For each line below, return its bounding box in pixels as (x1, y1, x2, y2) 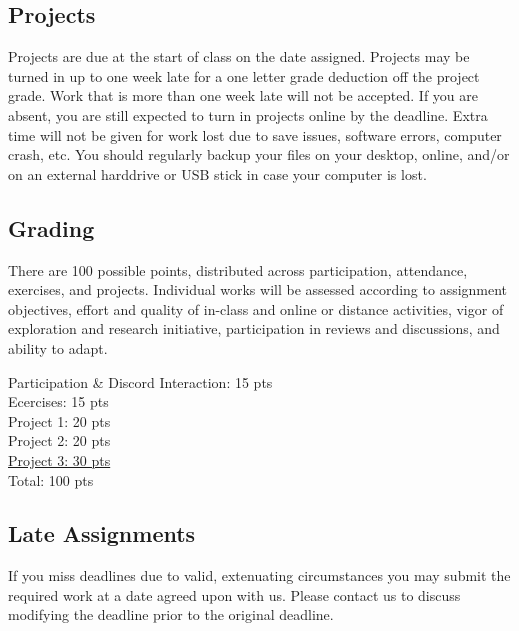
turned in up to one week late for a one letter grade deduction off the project (8, 65, 480, 86)
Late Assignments (8, 518, 196, 549)
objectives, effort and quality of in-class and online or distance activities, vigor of (8, 298, 504, 319)
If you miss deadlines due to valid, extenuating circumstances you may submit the (8, 565, 511, 586)
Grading (8, 212, 95, 243)
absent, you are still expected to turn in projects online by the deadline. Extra (8, 104, 488, 125)
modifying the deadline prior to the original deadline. (8, 604, 334, 625)
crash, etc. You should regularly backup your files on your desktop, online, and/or (8, 144, 510, 165)
